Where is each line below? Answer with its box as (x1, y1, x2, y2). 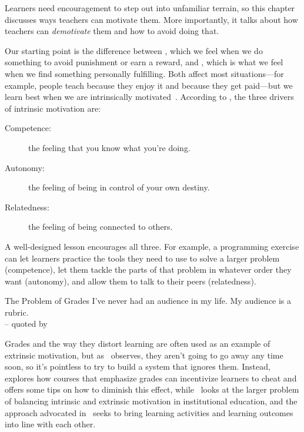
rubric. (5, 306, 29, 318)
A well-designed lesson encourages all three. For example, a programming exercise (5, 240, 299, 252)
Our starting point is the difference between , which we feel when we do (5, 44, 263, 56)
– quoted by (5, 317, 48, 330)
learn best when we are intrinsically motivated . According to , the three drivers (5, 91, 294, 103)
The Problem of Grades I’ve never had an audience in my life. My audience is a (5, 294, 292, 307)
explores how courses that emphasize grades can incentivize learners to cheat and (5, 371, 297, 384)
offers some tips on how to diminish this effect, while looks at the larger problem (5, 383, 299, 396)
